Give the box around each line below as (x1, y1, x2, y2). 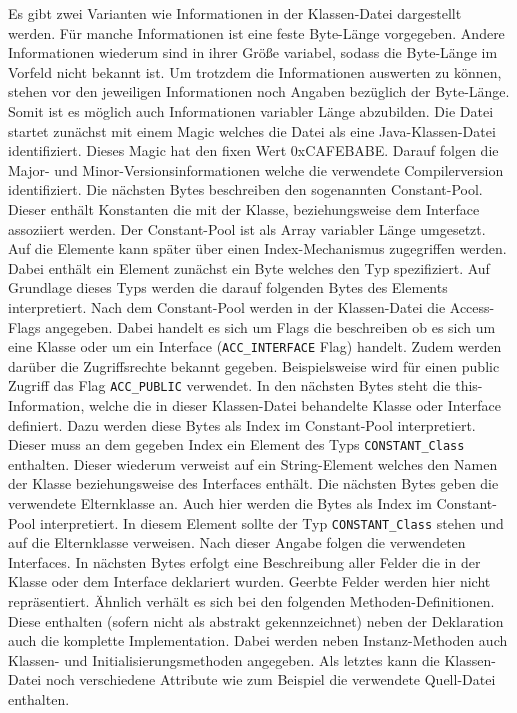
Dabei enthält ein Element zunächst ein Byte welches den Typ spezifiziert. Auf (8, 257, 490, 278)
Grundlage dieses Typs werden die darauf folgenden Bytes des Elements (8, 277, 448, 298)
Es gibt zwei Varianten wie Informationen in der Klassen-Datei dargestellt (8, 3, 462, 23)
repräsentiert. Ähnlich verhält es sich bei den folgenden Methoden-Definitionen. (8, 591, 495, 612)
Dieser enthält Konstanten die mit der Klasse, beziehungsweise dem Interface (8, 198, 480, 219)
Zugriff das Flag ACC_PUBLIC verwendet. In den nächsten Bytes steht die (8, 375, 451, 396)
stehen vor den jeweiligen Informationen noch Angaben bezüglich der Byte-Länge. (8, 81, 510, 102)
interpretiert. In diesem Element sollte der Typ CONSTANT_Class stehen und (40, 512, 504, 533)
